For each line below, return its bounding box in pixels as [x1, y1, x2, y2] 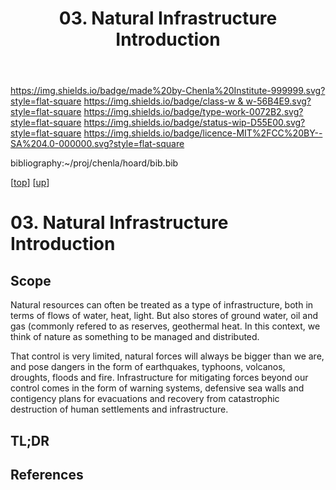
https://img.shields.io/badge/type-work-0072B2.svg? [83, 106, 304, 118]
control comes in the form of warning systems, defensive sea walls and [10, 382, 305, 394]
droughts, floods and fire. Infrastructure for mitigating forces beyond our [10, 372, 309, 384]
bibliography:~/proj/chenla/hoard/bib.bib [10, 157, 179, 169]
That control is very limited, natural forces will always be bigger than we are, [10, 350, 325, 362]
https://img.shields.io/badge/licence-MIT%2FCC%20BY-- [83, 127, 323, 139]
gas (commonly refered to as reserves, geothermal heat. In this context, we [10, 320, 321, 332]
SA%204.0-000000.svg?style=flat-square [10, 138, 185, 150]
